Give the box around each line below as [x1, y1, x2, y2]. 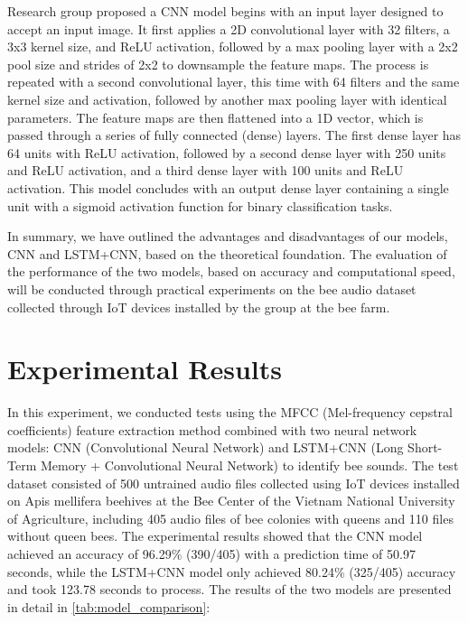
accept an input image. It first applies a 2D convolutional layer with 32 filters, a [7, 19, 450, 38]
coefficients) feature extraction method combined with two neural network [7, 420, 417, 439]
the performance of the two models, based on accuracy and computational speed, [7, 262, 455, 281]
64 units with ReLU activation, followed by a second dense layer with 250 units [7, 143, 446, 162]
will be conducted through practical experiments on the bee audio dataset [7, 279, 417, 298]
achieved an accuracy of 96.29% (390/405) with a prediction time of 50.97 [7, 544, 416, 563]
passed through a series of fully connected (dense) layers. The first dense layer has [7, 126, 462, 144]
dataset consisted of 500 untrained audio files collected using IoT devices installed [7, 473, 460, 492]
